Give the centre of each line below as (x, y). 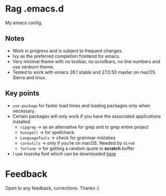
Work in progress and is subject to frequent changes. (68, 50)
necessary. (24, 111)
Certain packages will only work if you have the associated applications (87, 116)
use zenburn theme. (33, 67)
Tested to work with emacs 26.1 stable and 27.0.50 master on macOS (84, 72)
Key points (22, 93)
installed (21, 121)
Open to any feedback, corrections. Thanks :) (52, 188)
